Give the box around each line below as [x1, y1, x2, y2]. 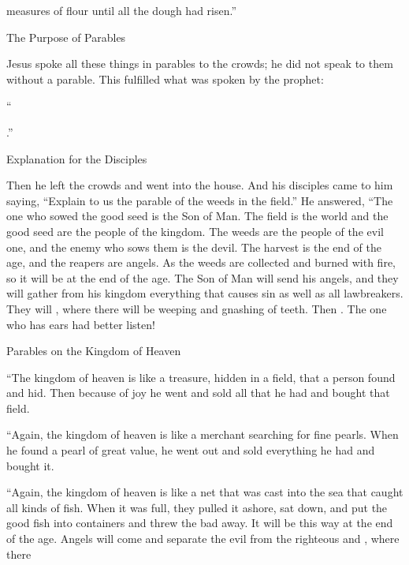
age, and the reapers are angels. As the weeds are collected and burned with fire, [6, 254, 396, 271]
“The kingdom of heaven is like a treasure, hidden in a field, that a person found [6, 369, 396, 385]
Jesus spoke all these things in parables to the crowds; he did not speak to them [6, 55, 393, 72]
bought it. [6, 457, 54, 473]
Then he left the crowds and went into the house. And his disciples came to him [6, 177, 393, 193]
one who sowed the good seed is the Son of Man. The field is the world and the [6, 208, 389, 224]
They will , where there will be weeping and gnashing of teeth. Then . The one [6, 300, 387, 316]
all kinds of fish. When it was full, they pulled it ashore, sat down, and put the [6, 499, 388, 515]
